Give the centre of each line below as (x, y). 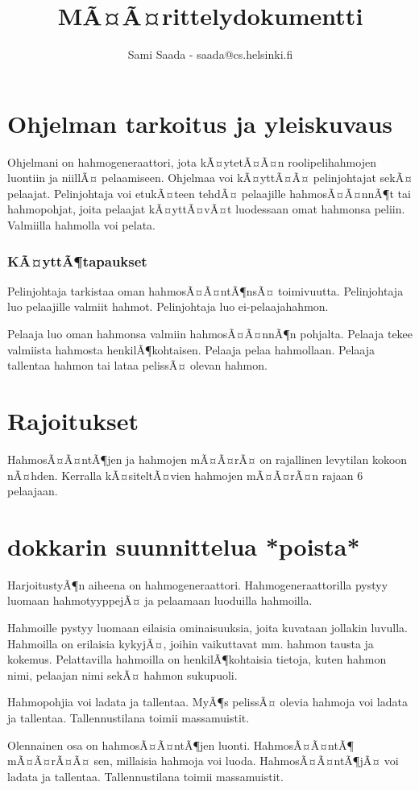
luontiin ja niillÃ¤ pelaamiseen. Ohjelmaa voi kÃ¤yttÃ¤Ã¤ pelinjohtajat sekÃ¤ (210, 178)
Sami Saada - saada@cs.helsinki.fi (210, 54)
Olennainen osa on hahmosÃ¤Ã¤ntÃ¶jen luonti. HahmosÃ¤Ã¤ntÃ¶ (180, 745)
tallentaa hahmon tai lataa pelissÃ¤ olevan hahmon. (137, 365)
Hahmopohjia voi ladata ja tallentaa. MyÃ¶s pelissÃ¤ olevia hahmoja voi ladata (207, 702)
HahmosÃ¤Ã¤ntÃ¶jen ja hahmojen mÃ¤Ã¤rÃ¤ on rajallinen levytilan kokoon (207, 459)
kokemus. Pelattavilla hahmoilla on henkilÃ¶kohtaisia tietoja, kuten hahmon (197, 659)
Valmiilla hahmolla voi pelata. (81, 225)
